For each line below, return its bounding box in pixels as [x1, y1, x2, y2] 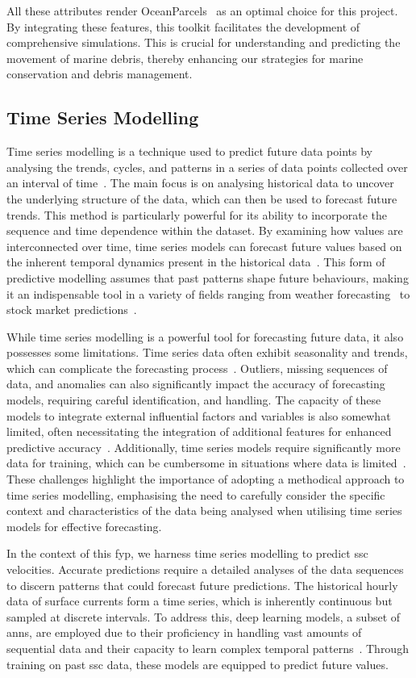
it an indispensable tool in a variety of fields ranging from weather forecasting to [6, 285, 410, 302]
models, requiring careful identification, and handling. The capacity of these [6, 391, 381, 408]
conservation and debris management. [6, 65, 193, 82]
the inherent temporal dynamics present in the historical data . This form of [6, 253, 385, 270]
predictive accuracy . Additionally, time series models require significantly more [6, 438, 401, 455]
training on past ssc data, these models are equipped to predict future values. [6, 655, 389, 672]
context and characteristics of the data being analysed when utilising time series [6, 502, 402, 519]
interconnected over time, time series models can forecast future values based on [6, 237, 402, 254]
